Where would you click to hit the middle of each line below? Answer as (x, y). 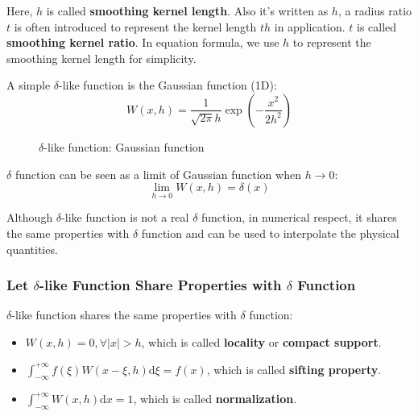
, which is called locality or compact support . (261, 341)
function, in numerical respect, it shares (299, 217)
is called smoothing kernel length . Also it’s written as (187, 10)
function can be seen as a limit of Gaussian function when (158, 174)
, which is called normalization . (215, 399)
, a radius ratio (375, 10)
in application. (310, 26)
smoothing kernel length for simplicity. (101, 58)
